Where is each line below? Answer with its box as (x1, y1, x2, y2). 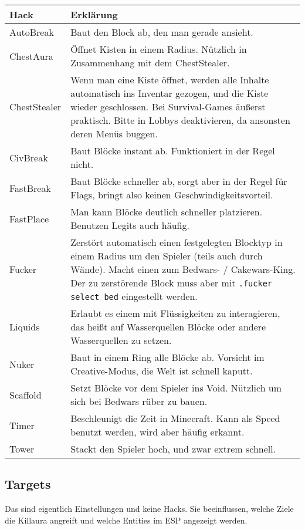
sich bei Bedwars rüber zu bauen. (70, 394, 208, 408)
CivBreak (9, 150, 48, 164)
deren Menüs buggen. (70, 127, 158, 140)
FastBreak (9, 181, 51, 195)
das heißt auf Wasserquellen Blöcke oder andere (70, 320, 266, 333)
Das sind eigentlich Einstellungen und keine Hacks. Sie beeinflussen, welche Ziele (5, 502, 294, 515)
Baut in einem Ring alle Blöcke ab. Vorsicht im (70, 350, 265, 364)
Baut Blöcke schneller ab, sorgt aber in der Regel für (70, 174, 287, 188)
